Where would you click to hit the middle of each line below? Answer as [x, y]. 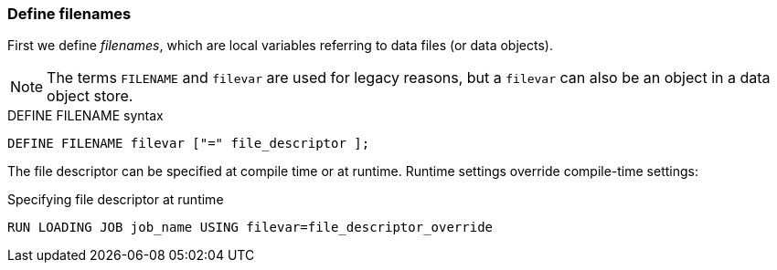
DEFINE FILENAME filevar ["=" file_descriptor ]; [189, 144]
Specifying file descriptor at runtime [116, 200]
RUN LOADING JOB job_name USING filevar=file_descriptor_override [250, 228]
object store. [90, 96]
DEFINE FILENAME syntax [85, 116]
